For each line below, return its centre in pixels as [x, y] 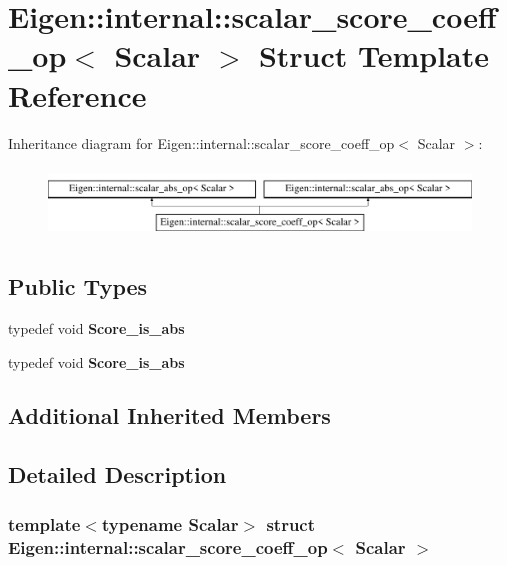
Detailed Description [117, 474]
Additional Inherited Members [169, 415]
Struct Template [374, 55]
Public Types [78, 286]
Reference [77, 94]
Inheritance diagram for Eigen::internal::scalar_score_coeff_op [201, 142]
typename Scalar [170, 523]
